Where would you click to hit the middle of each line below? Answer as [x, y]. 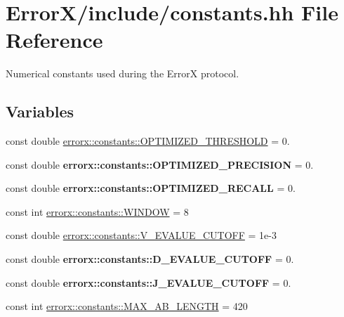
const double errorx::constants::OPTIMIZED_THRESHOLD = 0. [148, 141]
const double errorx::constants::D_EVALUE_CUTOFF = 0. [150, 259]
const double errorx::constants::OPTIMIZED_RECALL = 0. [151, 188]
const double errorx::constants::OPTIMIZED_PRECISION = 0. [160, 164]
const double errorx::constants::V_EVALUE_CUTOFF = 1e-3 [141, 235]
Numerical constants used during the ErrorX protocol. [123, 73]
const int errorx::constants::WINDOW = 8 [97, 211]
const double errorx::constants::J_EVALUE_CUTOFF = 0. [148, 282]
